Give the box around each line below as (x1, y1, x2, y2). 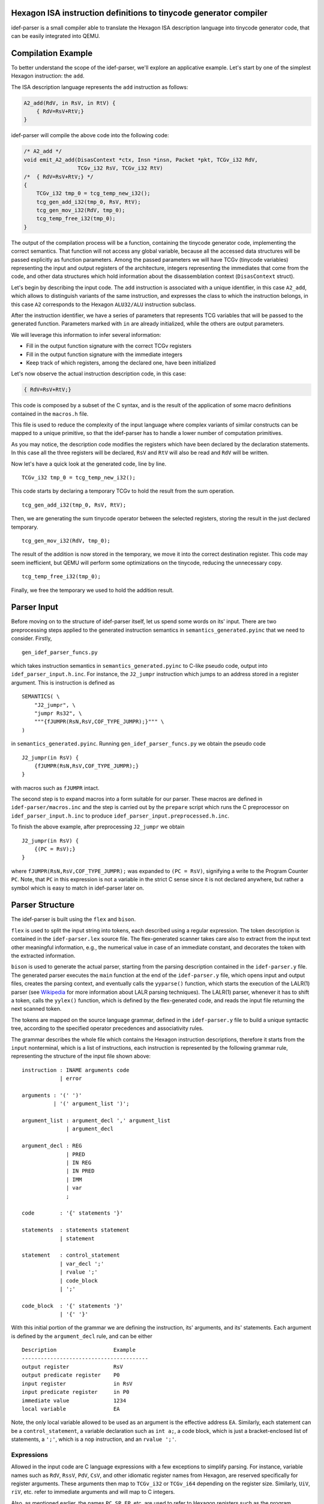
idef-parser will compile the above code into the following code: (11, 132, 169, 139)
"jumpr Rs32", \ (34, 710, 82, 717)
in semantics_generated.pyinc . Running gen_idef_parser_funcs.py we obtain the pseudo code (11, 740, 266, 747)
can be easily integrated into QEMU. (11, 32, 100, 39)
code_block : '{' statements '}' (22, 1302, 123, 1309)
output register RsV (22, 1363, 123, 1370)
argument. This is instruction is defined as (11, 679, 115, 686)
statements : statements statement (22, 1227, 130, 1233)
